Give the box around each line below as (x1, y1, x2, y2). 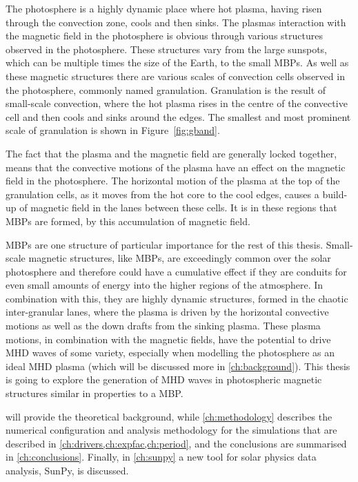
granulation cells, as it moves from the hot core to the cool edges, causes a (6, 186, 319, 201)
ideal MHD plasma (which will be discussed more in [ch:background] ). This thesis (6, 358, 350, 373)
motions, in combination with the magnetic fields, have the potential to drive (6, 331, 331, 346)
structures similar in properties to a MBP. (6, 386, 183, 401)
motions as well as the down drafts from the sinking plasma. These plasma (6, 318, 321, 333)
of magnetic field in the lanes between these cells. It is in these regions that (19, 200, 337, 215)
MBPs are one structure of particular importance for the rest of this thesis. (6, 237, 324, 251)
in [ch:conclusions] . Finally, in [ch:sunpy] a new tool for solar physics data (6, 450, 317, 464)
